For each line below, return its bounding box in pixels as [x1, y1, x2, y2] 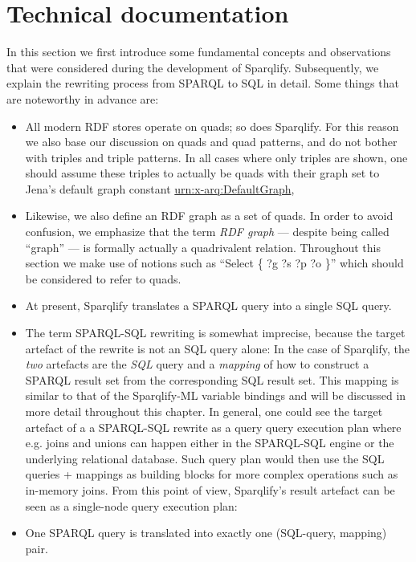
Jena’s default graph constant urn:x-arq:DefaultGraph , [25, 180, 295, 197]
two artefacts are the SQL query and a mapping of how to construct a [25, 356, 369, 373]
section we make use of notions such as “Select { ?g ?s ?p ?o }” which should [25, 255, 404, 271]
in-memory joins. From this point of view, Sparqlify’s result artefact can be [25, 481, 395, 498]
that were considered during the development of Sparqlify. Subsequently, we [6, 59, 379, 75]
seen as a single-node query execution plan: [25, 497, 238, 514]
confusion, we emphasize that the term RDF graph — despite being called [25, 223, 389, 240]
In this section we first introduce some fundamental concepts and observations [6, 43, 391, 60]
